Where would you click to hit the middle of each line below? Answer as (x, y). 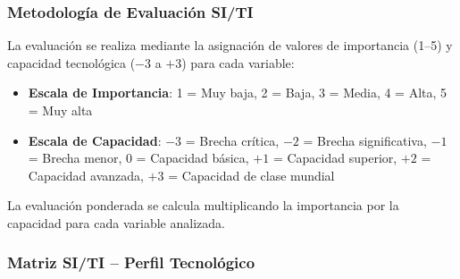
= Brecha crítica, (232, 140)
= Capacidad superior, (335, 158)
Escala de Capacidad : (95, 140)
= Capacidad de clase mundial (251, 175)
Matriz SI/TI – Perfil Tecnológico (131, 262)
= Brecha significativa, (365, 140)
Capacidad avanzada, (86, 175)
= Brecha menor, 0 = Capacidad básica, (138, 158)
